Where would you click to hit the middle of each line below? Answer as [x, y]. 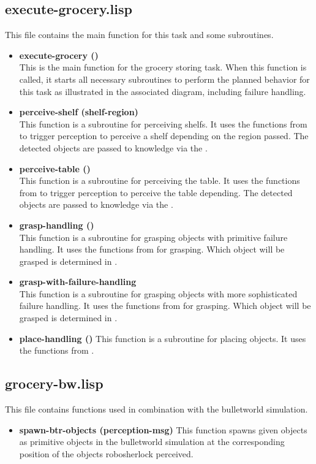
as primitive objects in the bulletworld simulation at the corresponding [152, 442]
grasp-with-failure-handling [78, 282]
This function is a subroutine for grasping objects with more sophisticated [158, 293]
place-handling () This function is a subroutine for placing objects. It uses [163, 338]
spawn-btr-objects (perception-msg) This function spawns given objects [163, 429]
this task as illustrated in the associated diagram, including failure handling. [163, 91]
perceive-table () [55, 168]
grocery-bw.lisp [54, 383]
